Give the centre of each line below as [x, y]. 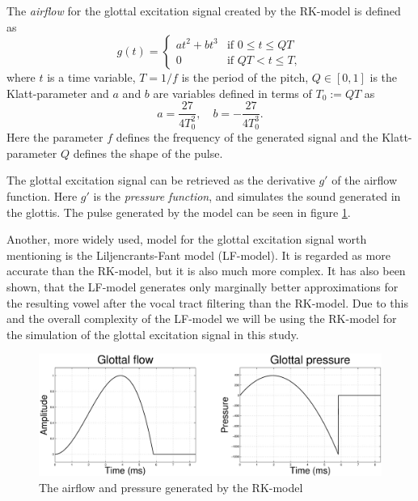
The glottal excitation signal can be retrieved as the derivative [161, 180]
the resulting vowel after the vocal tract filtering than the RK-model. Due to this [207, 302]
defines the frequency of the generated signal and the [247, 137]
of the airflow [365, 180]
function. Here [42, 196]
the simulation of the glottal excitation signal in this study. [153, 334]
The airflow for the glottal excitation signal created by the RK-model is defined [204, 11]
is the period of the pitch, [245, 77]
